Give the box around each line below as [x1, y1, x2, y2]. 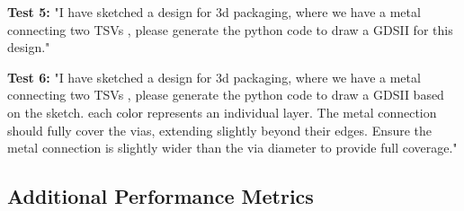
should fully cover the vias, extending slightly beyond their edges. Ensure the [7, 120, 433, 139]
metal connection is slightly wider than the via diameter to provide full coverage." [7, 138, 458, 157]
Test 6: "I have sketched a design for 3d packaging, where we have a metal [7, 67, 421, 86]
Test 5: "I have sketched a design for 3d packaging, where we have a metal [7, 3, 421, 21]
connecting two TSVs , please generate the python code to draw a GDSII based [7, 85, 444, 104]
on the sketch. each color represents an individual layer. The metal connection [7, 102, 437, 121]
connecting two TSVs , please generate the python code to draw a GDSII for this [7, 20, 453, 39]
